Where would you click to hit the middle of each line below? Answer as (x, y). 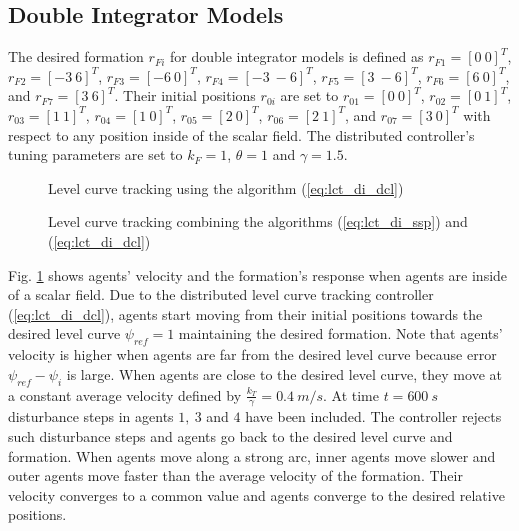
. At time (351, 394)
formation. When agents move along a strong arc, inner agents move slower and (252, 455)
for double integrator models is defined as (297, 56)
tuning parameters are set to (95, 154)
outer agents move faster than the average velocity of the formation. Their (235, 475)
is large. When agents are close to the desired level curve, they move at (284, 373)
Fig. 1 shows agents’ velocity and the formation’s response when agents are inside (258, 274)
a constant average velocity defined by (125, 394)
